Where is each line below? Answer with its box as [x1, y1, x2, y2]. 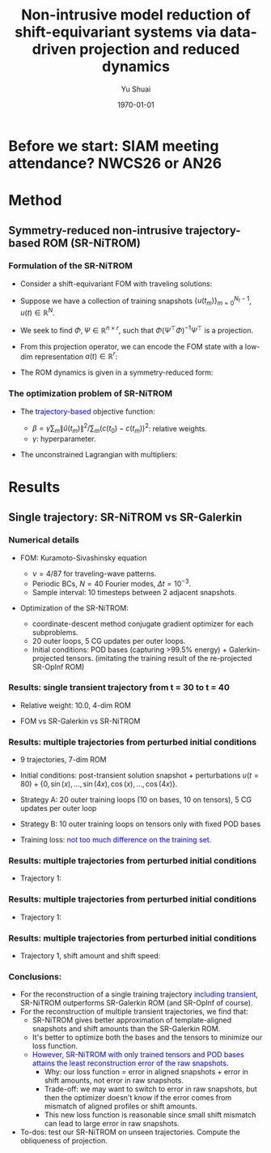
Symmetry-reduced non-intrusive [8, 223, 184, 237]
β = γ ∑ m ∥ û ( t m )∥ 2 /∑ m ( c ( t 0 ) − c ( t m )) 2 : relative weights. [32, 422, 208, 435]
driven [32, 41, 77, 58]
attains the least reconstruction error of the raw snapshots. [32, 1058, 229, 1068]
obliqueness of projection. [19, 1136, 108, 1146]
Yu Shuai [121, 84, 151, 94]
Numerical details [8, 534, 79, 546]
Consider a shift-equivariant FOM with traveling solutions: [19, 278, 213, 289]
